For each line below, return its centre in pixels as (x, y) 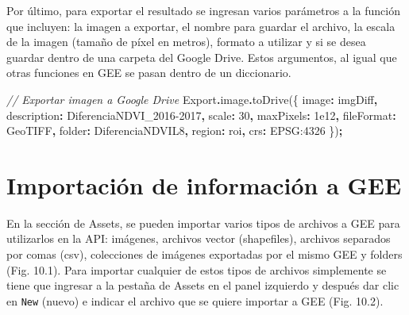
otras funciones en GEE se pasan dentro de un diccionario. (149, 73)
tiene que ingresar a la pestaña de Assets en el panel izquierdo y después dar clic (203, 285)
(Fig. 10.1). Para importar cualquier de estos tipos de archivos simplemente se (197, 269)
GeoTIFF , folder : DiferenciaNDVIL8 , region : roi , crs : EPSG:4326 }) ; (175, 131)
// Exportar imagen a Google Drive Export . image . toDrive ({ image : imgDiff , (192, 99)
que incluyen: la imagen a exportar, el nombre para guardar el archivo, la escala (201, 26)
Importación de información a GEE (204, 184)
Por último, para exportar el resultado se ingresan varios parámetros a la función (204, 10)
